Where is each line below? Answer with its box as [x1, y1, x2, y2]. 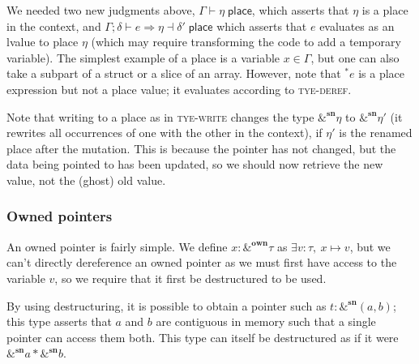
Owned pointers [6, 206, 113, 226]
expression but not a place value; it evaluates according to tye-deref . [6, 80, 352, 97]
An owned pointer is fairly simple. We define [6, 238, 228, 255]
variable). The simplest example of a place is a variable [6, 49, 280, 66]
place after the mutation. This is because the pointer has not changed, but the [6, 139, 396, 156]
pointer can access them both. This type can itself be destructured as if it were [6, 328, 399, 345]
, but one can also [310, 49, 400, 66]
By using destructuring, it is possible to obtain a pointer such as [6, 297, 327, 314]
